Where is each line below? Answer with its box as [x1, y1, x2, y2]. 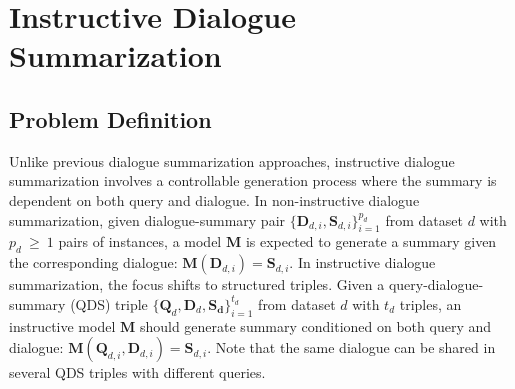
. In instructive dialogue [289, 252, 436, 273]
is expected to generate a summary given [245, 231, 497, 252]
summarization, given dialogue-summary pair [9, 209, 286, 230]
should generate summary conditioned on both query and [139, 315, 492, 336]
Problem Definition [9, 103, 212, 134]
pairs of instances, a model [58, 231, 222, 252]
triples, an [399, 293, 462, 314]
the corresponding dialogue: [9, 252, 178, 273]
